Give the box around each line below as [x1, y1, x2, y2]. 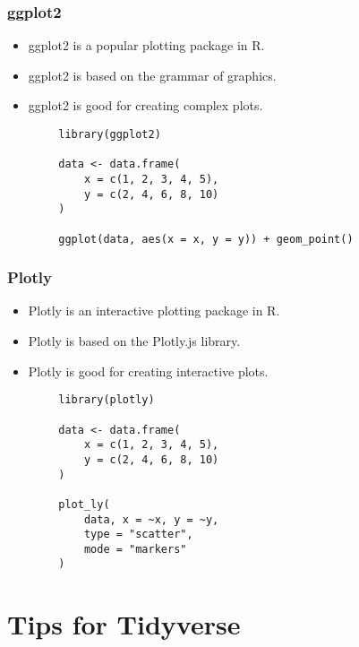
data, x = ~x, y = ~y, [83, 513, 219, 526]
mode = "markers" [83, 542, 187, 556]
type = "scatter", [83, 528, 193, 541]
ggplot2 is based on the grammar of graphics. [28, 65, 277, 84]
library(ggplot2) [58, 128, 161, 141]
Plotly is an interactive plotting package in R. [28, 301, 280, 320]
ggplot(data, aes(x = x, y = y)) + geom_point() [58, 232, 354, 246]
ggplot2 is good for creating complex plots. [28, 96, 263, 115]
